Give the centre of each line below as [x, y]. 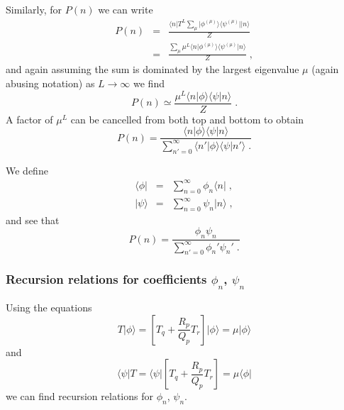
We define [27, 170]
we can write [126, 9]
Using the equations [49, 307]
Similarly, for [34, 9]
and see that [33, 220]
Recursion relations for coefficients [106, 279]
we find [149, 83]
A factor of [29, 119]
